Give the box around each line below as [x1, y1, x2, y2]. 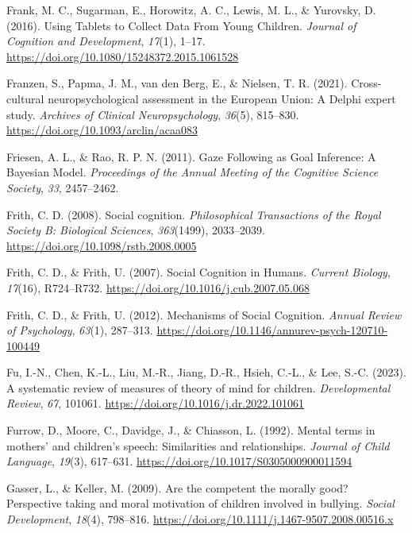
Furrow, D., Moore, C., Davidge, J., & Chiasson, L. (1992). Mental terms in [6, 422, 375, 438]
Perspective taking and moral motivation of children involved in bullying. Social [6, 495, 395, 512]
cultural [6, 90, 44, 106]
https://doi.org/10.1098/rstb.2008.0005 [6, 237, 197, 253]
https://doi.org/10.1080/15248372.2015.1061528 [6, 48, 239, 64]
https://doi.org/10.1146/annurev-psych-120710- [156, 322, 388, 338]
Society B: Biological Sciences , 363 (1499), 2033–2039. [6, 222, 265, 238]
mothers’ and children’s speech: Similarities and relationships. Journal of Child [6, 437, 390, 454]
